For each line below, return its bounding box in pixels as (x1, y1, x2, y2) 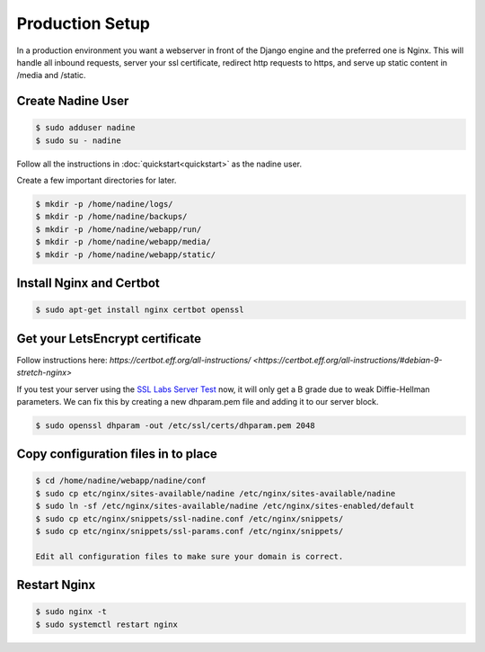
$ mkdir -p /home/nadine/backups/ (35, 211, 188, 222)
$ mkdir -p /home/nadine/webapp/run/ (35, 224, 202, 234)
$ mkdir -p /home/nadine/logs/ (35, 199, 174, 210)
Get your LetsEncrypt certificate (16, 331, 202, 346)
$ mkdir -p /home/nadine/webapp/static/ (35, 249, 216, 260)
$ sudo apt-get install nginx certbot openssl (35, 305, 244, 315)
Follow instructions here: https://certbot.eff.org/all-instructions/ (16, 354, 251, 365)
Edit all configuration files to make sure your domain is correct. (35, 551, 344, 561)
